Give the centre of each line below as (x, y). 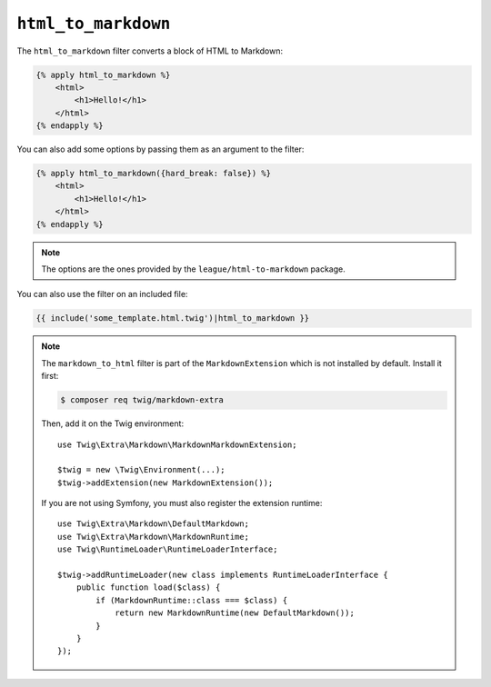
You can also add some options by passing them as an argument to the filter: (160, 149)
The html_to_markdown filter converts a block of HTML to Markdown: (150, 51)
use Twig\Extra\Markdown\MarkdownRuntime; (154, 537)
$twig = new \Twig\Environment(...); (142, 470)
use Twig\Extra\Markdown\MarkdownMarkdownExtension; (177, 444)
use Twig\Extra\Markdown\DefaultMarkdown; (154, 524)
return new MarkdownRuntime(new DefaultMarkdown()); (235, 613)
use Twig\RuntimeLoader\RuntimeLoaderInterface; (168, 549)
